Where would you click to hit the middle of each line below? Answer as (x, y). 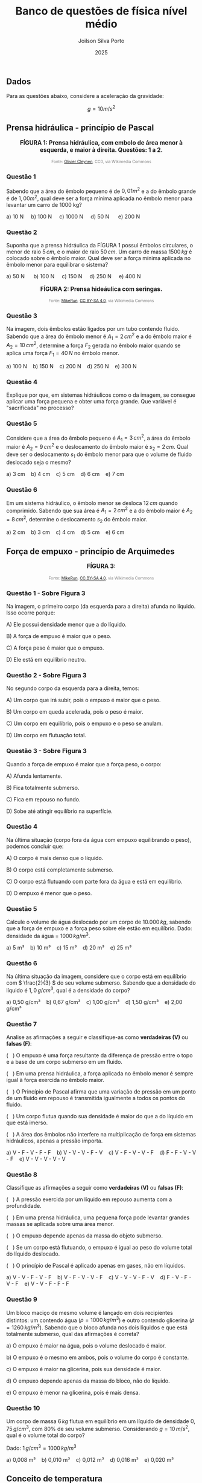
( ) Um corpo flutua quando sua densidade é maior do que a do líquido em (100, 1116)
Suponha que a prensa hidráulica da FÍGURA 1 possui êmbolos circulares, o (100, 246)
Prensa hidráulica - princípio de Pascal (80, 128)
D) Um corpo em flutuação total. (46, 735)
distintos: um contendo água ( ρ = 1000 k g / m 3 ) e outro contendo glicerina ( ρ (100, 1320)
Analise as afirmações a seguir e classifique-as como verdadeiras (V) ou (97, 1037)
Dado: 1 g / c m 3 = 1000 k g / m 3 (41, 1447)
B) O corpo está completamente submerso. (60, 870)
